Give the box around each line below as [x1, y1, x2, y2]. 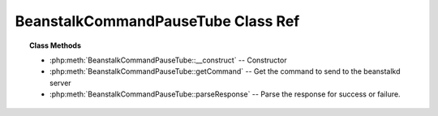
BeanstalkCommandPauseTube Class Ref [15, 12, 300, 30]
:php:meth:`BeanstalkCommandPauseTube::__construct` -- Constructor [49, 55, 287, 65]
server [49, 78, 72, 88]
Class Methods [29, 41, 81, 50]
